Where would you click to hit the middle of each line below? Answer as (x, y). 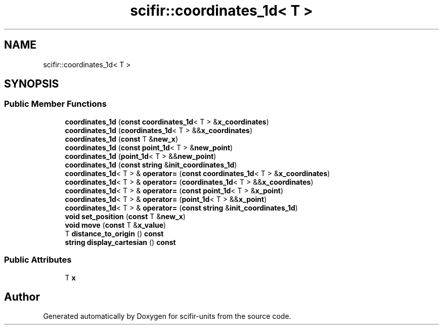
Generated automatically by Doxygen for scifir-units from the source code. (167, 316)
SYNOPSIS (32, 84)
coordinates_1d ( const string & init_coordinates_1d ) (151, 164)
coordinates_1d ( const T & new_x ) (121, 139)
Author (22, 297)
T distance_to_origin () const (114, 233)
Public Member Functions (55, 104)
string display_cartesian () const (120, 242)
